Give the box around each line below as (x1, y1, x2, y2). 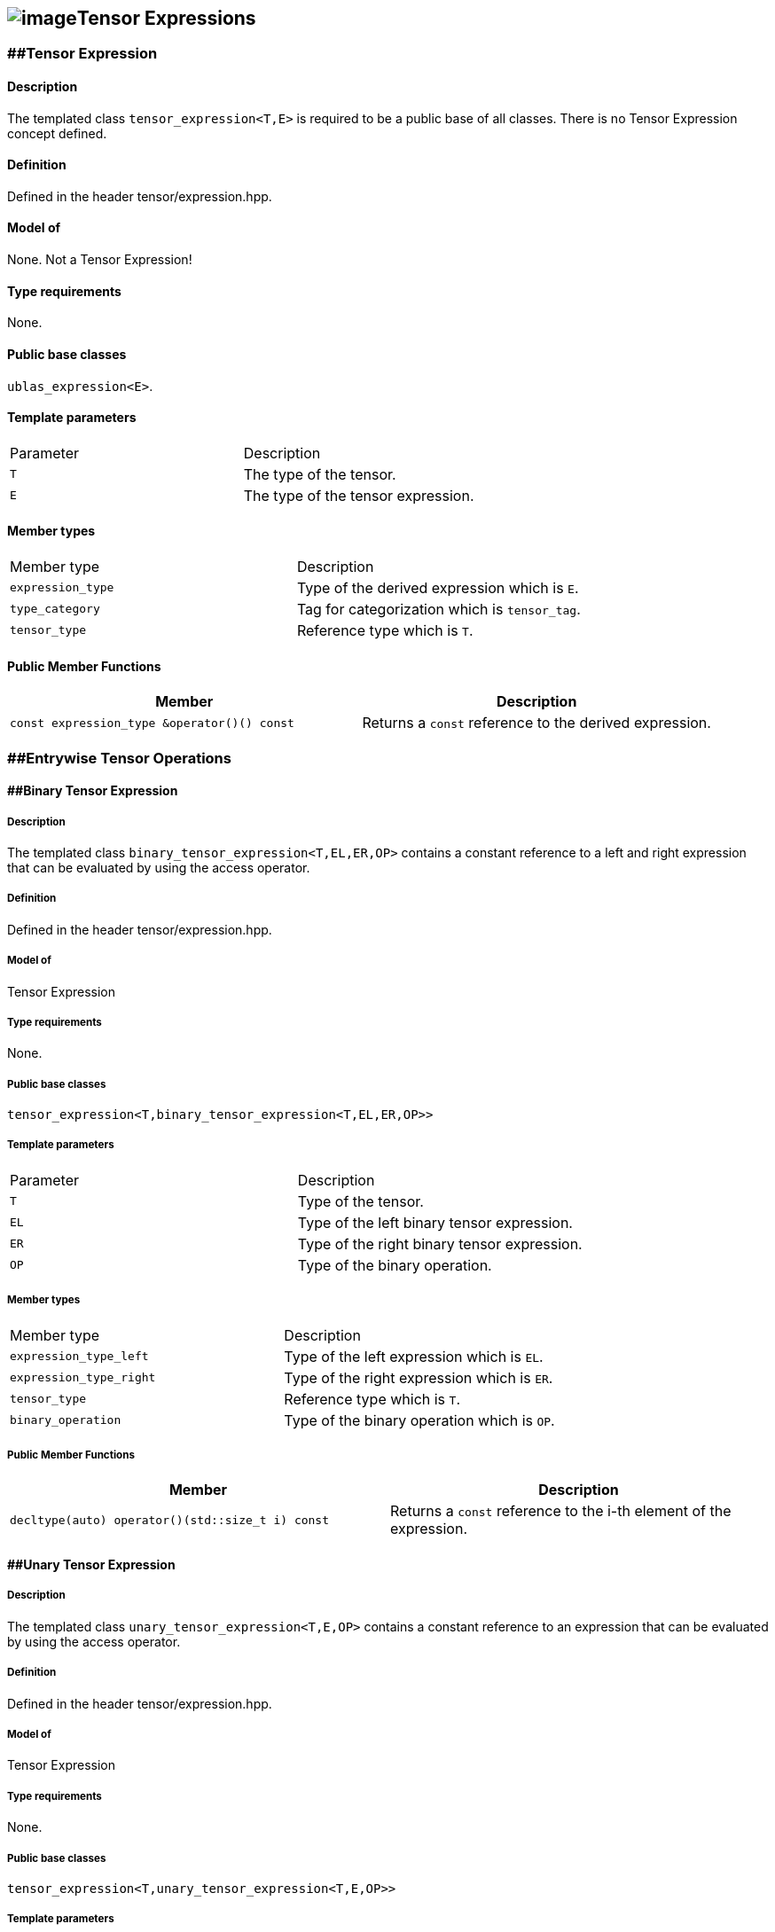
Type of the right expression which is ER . (284, 1368, 553, 1387)
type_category (10, 602, 100, 616)
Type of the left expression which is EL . (284, 1347, 544, 1365)
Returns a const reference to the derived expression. (362, 714, 711, 732)
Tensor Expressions (76, 7, 256, 29)
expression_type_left (10, 1349, 149, 1364)
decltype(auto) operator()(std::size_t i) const (10, 1513, 330, 1527)
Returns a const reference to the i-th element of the (390, 1502, 732, 1521)
